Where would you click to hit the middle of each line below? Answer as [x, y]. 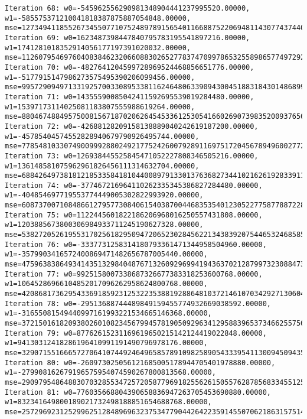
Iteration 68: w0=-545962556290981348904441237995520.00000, [128, 8]
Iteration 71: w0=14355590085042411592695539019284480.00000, [130, 97]
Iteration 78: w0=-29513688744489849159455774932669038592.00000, [138, 303]
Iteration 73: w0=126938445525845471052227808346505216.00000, [132, 156]
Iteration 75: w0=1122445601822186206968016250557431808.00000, [134, 215]
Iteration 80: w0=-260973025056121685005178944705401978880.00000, [140, 363]
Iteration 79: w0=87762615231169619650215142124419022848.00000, [136, 333]
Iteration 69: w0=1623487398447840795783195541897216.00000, [128, 38]
